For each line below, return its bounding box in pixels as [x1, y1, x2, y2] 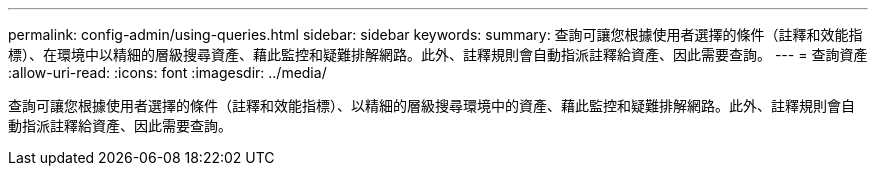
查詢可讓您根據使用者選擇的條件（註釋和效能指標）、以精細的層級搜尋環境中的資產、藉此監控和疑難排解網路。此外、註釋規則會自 [8, 97, 855, 114]
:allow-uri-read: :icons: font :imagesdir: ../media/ [8, 64, 327, 81]
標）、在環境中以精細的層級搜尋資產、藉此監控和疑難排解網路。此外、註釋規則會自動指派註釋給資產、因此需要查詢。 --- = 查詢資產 [8, 46, 868, 63]
